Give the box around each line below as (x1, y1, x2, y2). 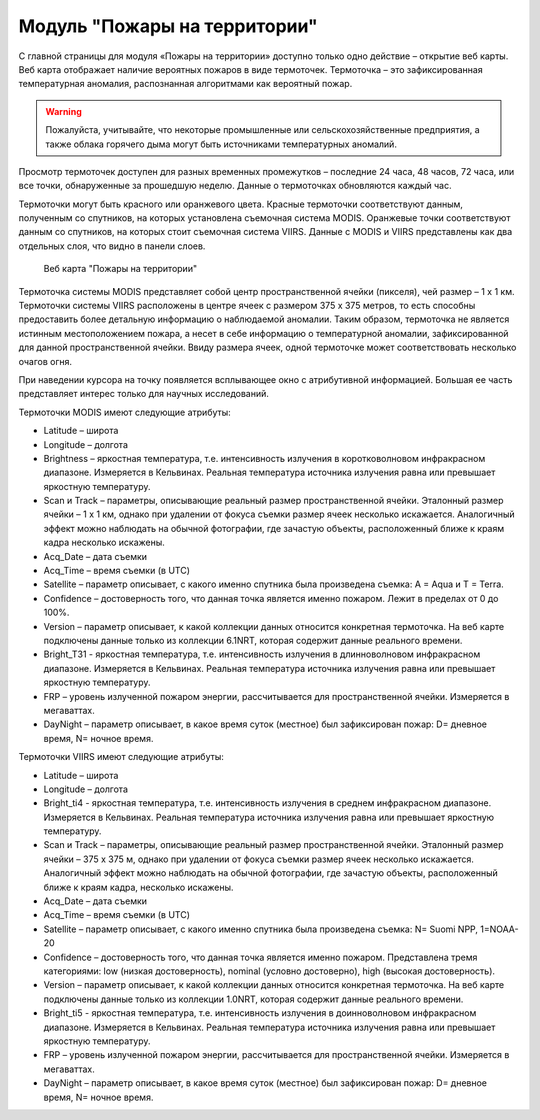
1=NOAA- (480, 923, 519, 935)
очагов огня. (18, 355, 73, 367)
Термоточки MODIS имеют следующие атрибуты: (18, 406, 232, 418)
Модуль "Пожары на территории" (18, 15, 319, 37)
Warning (45, 105, 82, 117)
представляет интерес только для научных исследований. (18, 388, 270, 400)
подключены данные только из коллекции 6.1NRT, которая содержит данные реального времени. (43, 635, 463, 646)
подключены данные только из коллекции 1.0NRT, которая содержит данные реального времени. (43, 993, 464, 1005)
